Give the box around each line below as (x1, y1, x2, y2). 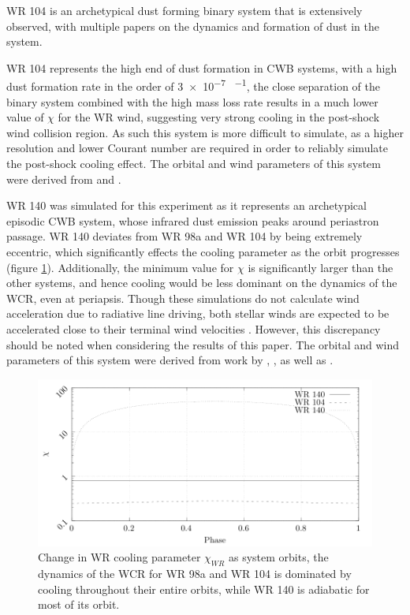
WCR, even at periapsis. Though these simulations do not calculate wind (6, 289, 360, 306)
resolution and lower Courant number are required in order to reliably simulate (6, 140, 388, 156)
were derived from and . (6, 170, 121, 187)
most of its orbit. (38, 596, 120, 613)
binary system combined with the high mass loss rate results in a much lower (6, 93, 378, 110)
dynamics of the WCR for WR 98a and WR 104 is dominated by (38, 565, 352, 582)
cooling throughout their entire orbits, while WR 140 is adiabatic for (38, 580, 370, 597)
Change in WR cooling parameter (38, 549, 201, 565)
